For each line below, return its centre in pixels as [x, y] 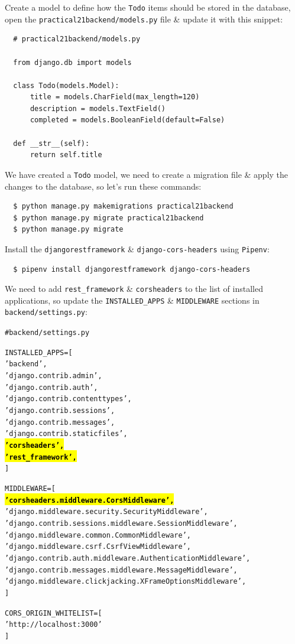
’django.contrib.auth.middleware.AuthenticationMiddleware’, [128, 558]
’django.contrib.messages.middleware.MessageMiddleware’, [121, 570]
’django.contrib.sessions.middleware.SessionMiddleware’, [121, 523]
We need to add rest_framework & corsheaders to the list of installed [134, 289]
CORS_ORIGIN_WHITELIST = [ [54, 613]
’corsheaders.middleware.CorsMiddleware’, [90, 500]
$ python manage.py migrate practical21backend [108, 218]
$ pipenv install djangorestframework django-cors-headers [132, 269]
